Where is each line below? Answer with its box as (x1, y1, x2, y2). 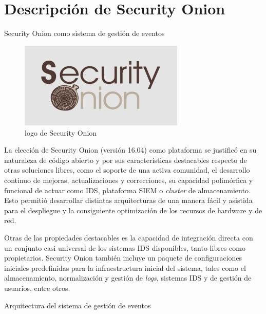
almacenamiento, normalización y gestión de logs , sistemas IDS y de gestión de (4, 272, 252, 283)
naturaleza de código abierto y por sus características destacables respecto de (4, 154, 247, 165)
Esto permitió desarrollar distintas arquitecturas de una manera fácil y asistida (4, 195, 253, 206)
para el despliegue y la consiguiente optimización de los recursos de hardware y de (4, 205, 262, 215)
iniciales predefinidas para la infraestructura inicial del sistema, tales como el (4, 262, 246, 273)
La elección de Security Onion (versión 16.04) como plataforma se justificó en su (4, 144, 257, 155)
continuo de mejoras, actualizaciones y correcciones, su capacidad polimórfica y (4, 175, 253, 186)
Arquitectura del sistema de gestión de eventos (4, 300, 151, 310)
